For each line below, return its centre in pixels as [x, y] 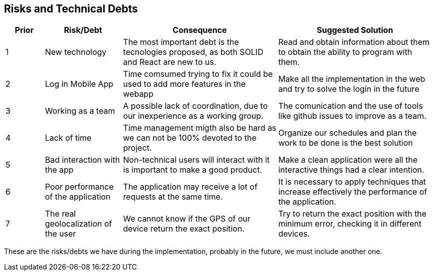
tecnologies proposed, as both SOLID [193, 52]
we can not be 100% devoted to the [190, 138]
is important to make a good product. [193, 170]
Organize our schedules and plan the [347, 133]
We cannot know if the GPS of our [187, 219]
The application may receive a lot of [190, 187]
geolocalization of [79, 224]
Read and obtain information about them [354, 42]
